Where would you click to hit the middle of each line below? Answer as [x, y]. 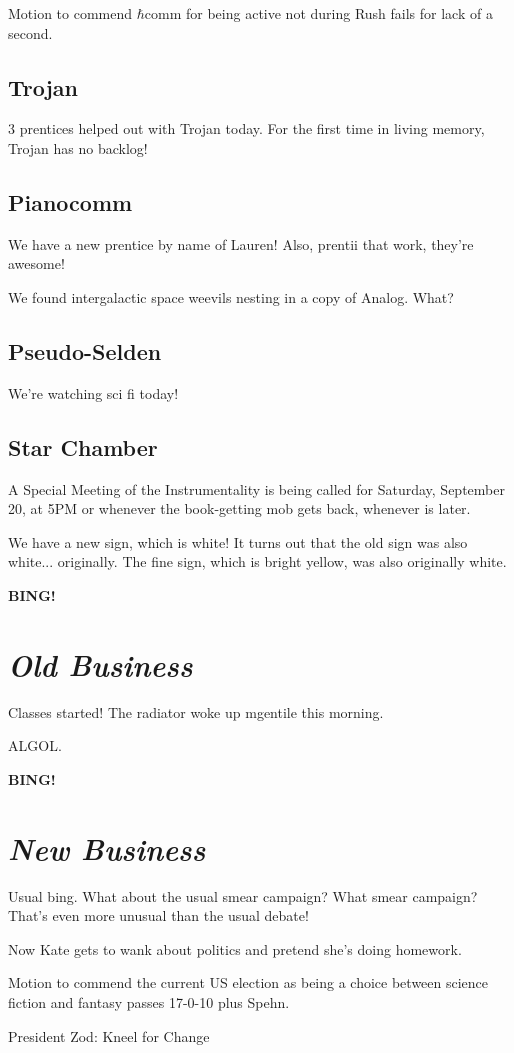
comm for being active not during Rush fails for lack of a [318, 13]
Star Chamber [83, 446]
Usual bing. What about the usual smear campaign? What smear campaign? [243, 895]
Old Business [100, 664]
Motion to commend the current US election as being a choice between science [248, 982]
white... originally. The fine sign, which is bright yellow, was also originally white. [257, 561]
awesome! [36, 263]
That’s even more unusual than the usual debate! [158, 915]
